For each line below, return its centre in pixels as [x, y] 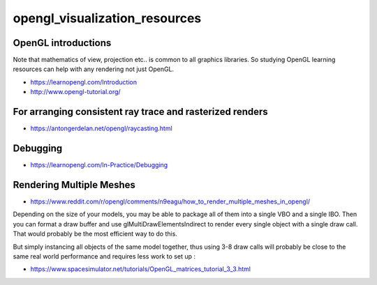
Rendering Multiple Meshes [74, 185]
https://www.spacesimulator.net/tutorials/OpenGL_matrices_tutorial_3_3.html [141, 269]
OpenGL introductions [62, 43]
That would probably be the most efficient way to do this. [95, 234]
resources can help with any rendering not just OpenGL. [94, 69]
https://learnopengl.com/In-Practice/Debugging [99, 165]
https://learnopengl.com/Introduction [84, 82]
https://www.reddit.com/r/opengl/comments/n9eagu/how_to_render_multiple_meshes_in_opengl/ [170, 201]
